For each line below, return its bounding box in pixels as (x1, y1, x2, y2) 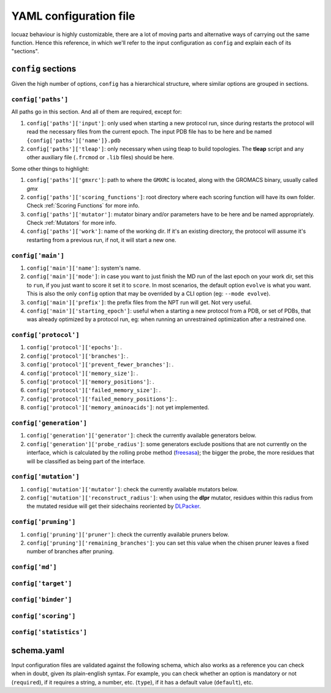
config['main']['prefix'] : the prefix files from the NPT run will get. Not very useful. (26, 298, 252, 306)
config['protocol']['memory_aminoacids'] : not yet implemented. (26, 404, 210, 411)
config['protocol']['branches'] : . (26, 352, 129, 360)
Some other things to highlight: (11, 165, 89, 172)
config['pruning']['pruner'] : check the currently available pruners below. (26, 531, 229, 538)
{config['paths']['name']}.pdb (26, 137, 121, 144)
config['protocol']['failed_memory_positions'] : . (26, 395, 177, 403)
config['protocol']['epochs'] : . (26, 344, 123, 351)
